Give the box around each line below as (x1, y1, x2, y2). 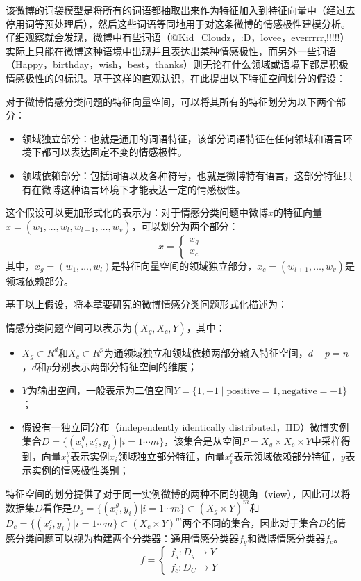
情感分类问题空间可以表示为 (6, 320, 132, 334)
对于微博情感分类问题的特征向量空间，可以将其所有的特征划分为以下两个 (6, 94, 336, 108)
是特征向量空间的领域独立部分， (111, 258, 258, 272)
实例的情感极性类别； (31, 463, 129, 477)
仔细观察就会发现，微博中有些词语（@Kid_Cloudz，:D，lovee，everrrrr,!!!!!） (6, 30, 350, 44)
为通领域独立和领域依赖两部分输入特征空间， (103, 345, 308, 359)
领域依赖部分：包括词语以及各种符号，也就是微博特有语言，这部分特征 (22, 167, 343, 182)
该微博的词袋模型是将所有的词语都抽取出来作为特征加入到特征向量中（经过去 (6, 3, 355, 17)
